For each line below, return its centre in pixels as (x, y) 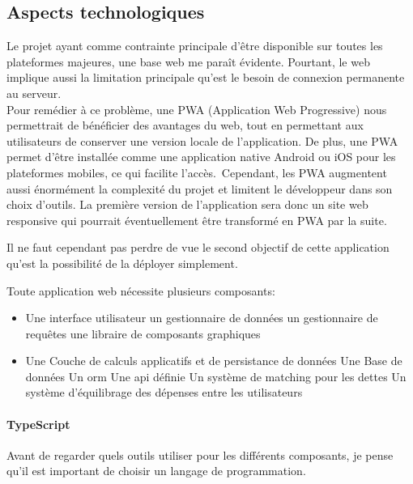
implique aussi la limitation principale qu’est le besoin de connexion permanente (206, 77)
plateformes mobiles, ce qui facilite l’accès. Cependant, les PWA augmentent (197, 172)
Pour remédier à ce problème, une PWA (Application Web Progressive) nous (197, 109)
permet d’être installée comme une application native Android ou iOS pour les (201, 157)
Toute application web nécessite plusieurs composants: (141, 290)
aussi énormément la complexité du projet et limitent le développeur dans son (200, 188)
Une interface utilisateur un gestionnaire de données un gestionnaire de (202, 318)
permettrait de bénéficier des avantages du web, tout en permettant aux (185, 125)
